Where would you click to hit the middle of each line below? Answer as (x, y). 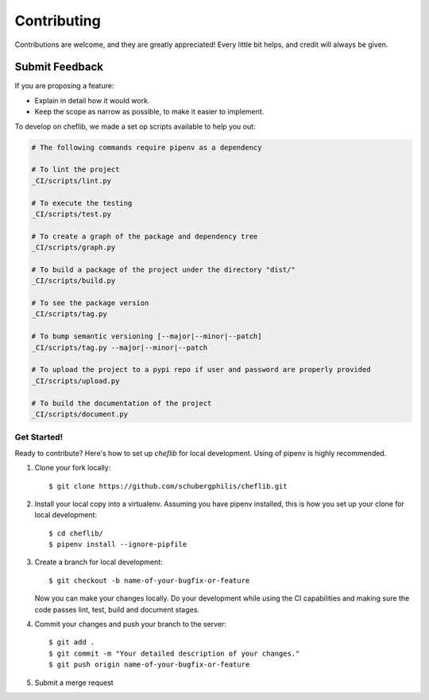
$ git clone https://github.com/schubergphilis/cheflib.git (168, 486)
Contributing (58, 21)
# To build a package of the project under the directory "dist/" (163, 269)
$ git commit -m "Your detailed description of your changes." (174, 653)
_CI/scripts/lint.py (71, 180)
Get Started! (39, 437)
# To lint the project (75, 170)
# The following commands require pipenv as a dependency (147, 147)
